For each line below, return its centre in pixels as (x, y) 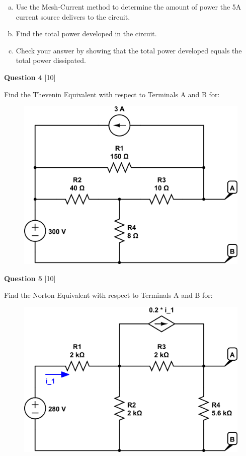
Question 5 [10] (30, 278)
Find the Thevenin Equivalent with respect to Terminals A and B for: (112, 94)
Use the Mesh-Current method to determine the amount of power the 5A (129, 7)
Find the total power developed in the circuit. (86, 34)
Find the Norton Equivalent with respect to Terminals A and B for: (108, 295)
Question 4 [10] (30, 77)
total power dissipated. (51, 60)
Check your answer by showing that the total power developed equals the (129, 50)
